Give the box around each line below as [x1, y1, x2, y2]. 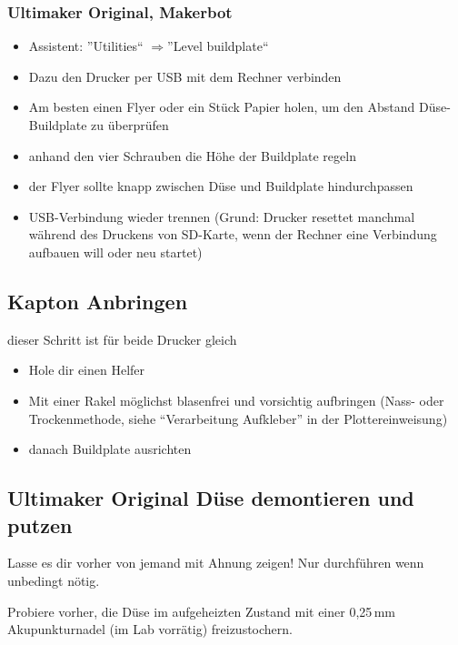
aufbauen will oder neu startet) [28, 242, 203, 261]
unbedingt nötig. [7, 570, 100, 590]
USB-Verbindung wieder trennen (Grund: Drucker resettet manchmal [28, 207, 415, 226]
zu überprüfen [91, 116, 169, 134]
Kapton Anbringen [7, 287, 188, 315]
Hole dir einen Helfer [28, 360, 145, 379]
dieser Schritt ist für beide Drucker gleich [7, 329, 237, 348]
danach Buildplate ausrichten [28, 439, 192, 459]
